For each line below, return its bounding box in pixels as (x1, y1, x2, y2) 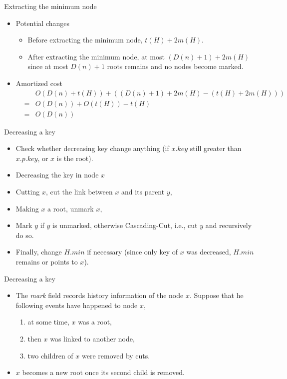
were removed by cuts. (81, 350, 150, 360)
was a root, (78, 316, 112, 327)
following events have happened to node (15, 299, 138, 310)
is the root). (56, 152, 93, 163)
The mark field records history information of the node (15, 290, 184, 300)
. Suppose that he (189, 290, 244, 300)
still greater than (190, 143, 242, 153)
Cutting (15, 186, 40, 197)
